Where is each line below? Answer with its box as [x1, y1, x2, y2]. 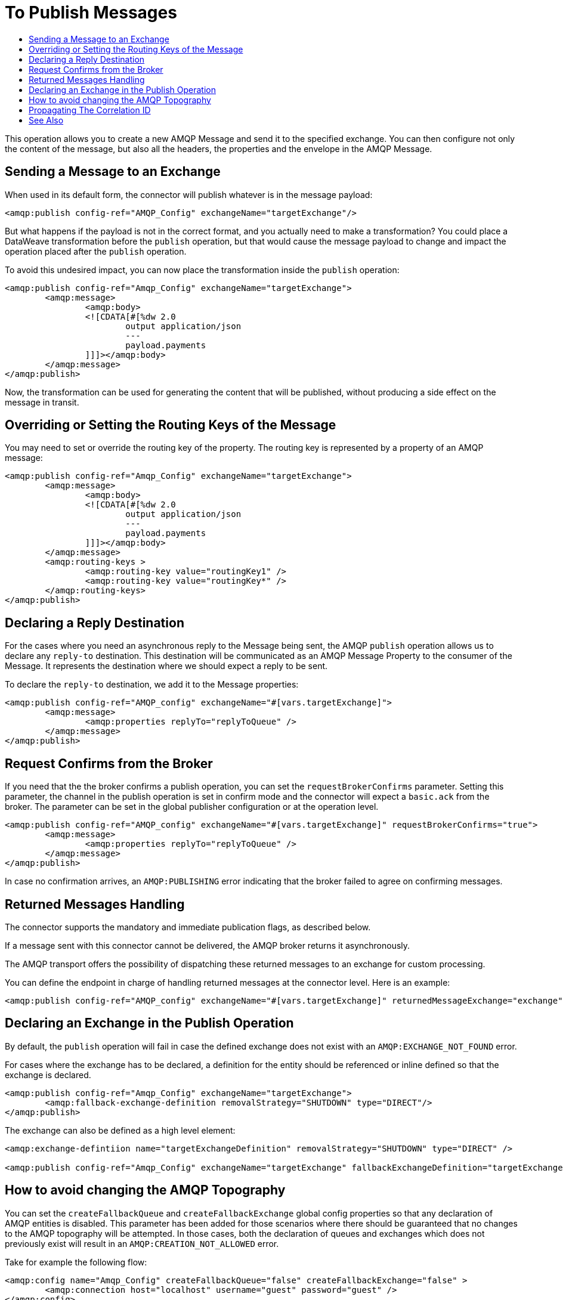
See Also [29, 114, 64, 125]
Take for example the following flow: [5, 1256, 147, 1267]
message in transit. [5, 397, 79, 407]
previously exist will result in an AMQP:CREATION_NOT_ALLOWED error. [5, 1238, 279, 1249]
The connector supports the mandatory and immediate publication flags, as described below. [5, 921, 371, 932]
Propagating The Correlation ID [29, 104, 151, 115]
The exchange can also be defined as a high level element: [5, 1125, 236, 1135]
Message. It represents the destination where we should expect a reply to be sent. [5, 661, 328, 671]
